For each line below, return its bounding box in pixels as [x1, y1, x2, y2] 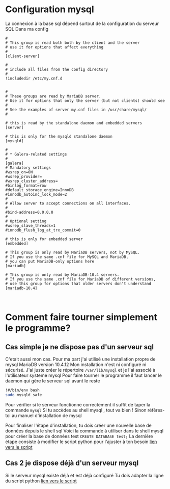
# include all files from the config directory [5, 67, 108, 72]
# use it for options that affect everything [5, 44, 103, 49]
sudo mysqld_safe [5, 392, 42, 397]
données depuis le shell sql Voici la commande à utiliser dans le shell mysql [5, 427, 164, 434]
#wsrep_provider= [5, 174, 42, 179]
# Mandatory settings [5, 165, 51, 170]
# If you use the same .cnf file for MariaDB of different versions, [5, 276, 156, 281]
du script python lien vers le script [5, 478, 77, 484]
